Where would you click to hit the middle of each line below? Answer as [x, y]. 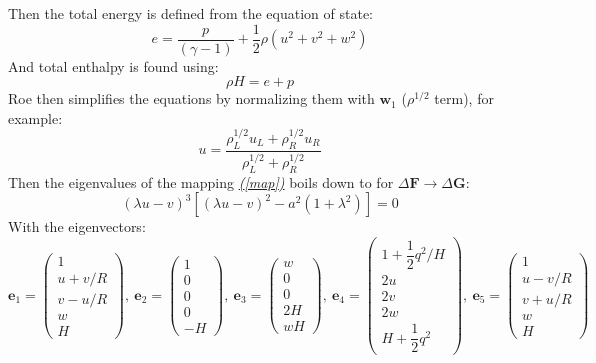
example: [35, 117]
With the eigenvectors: [77, 226]
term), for [464, 98]
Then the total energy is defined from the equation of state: [191, 13]
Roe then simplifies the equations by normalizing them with [191, 98]
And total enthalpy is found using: [113, 65]
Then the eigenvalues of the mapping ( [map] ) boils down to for [201, 181]
